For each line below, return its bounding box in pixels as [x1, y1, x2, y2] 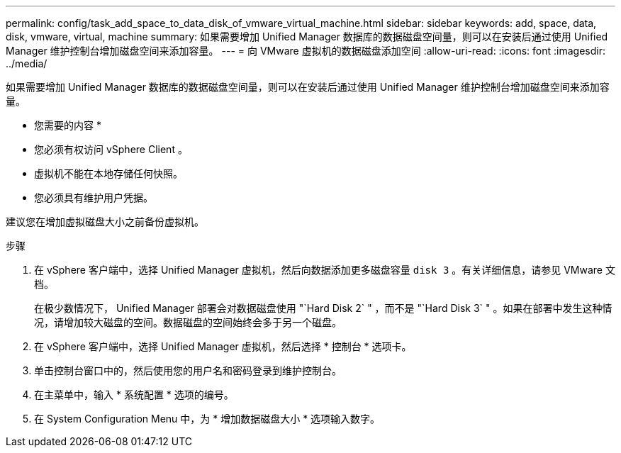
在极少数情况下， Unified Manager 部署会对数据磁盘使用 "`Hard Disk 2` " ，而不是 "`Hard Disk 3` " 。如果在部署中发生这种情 [34, 302, 612, 314]
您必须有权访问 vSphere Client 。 [34, 143, 188, 155]
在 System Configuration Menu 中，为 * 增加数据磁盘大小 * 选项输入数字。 [34, 413, 381, 425]
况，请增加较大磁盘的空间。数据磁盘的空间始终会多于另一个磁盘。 [34, 316, 342, 328]
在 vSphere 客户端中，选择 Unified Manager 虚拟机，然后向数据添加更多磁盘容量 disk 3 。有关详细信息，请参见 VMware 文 [34, 264, 615, 276]
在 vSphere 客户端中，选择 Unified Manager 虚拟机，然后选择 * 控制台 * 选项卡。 [34, 340, 412, 352]
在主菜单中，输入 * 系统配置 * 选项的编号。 [34, 388, 234, 401]
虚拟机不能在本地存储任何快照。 [34, 167, 183, 179]
